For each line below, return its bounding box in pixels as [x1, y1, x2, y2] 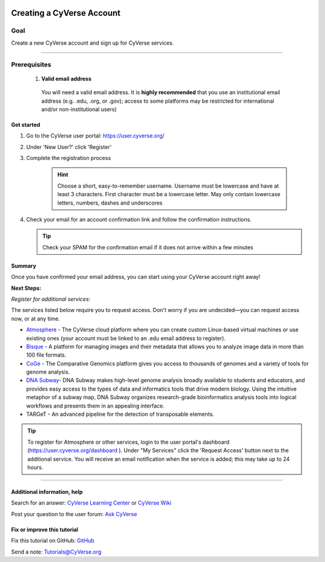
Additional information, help [11, 488, 83, 495]
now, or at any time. [11, 315, 60, 322]
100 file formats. [26, 351, 67, 359]
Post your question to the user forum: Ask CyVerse [11, 510, 138, 517]
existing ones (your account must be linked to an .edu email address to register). [26, 334, 226, 342]
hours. [27, 464, 43, 471]
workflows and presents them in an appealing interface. [26, 402, 165, 409]
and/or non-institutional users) [41, 106, 117, 113]
